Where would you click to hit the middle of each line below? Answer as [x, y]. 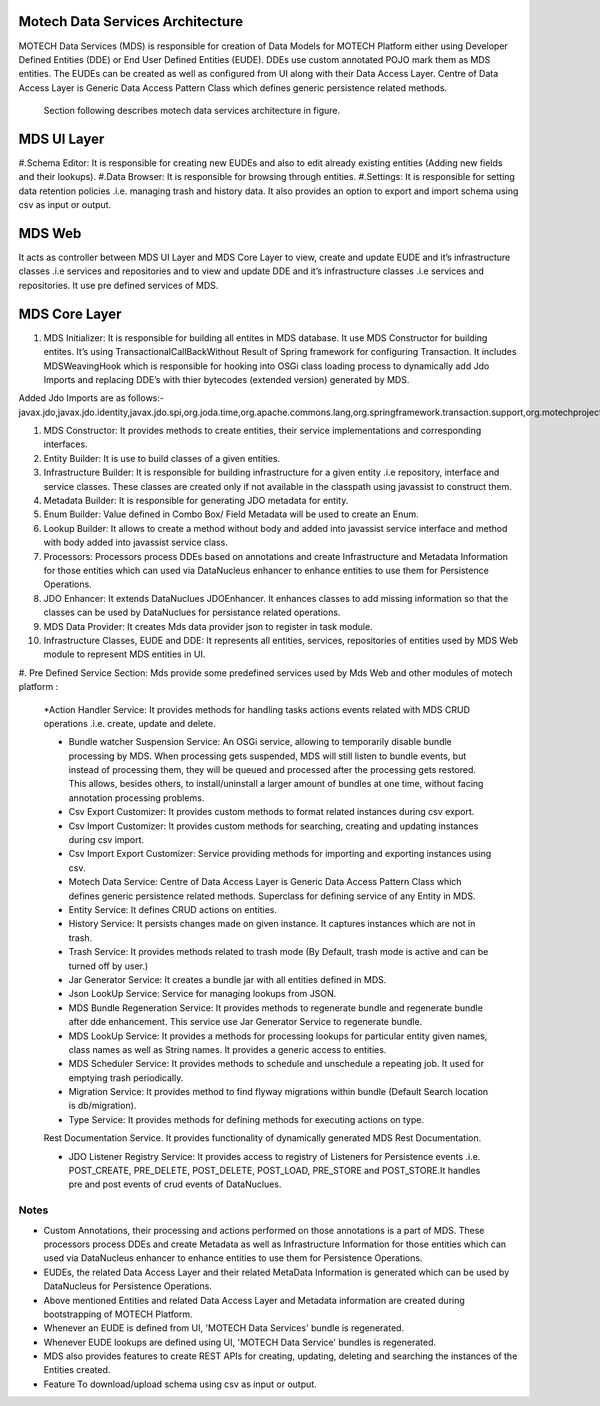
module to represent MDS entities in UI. [124, 654]
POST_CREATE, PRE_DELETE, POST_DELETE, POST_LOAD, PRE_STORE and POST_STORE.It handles [274, 1171]
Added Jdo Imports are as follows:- [91, 398]
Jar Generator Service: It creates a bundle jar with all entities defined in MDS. [227, 979]
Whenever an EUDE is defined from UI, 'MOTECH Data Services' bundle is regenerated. [224, 1328]
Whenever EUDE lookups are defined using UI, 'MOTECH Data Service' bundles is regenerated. [240, 1342]
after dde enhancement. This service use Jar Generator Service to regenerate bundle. [245, 1022]
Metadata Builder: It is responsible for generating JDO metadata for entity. [196, 501]
